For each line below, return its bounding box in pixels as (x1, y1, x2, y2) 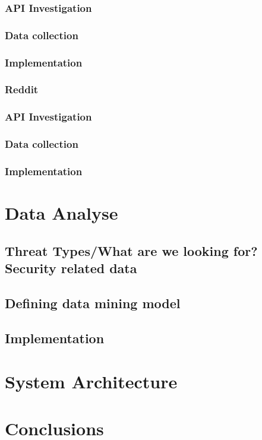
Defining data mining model (5, 293, 181, 312)
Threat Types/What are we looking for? (5, 241, 258, 259)
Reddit (5, 82, 39, 97)
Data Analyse (5, 201, 118, 225)
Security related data (5, 259, 137, 277)
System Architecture (5, 369, 178, 394)
